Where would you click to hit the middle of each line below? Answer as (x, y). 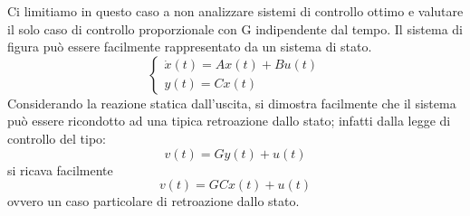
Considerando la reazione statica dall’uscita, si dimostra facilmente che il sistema (232, 103)
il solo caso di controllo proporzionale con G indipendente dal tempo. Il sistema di (235, 28)
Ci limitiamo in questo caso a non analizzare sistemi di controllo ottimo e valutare (235, 11)
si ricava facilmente (60, 169)
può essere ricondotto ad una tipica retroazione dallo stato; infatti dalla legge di (229, 121)
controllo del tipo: (57, 138)
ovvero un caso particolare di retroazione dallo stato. (153, 201)
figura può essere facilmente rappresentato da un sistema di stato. (190, 47)
